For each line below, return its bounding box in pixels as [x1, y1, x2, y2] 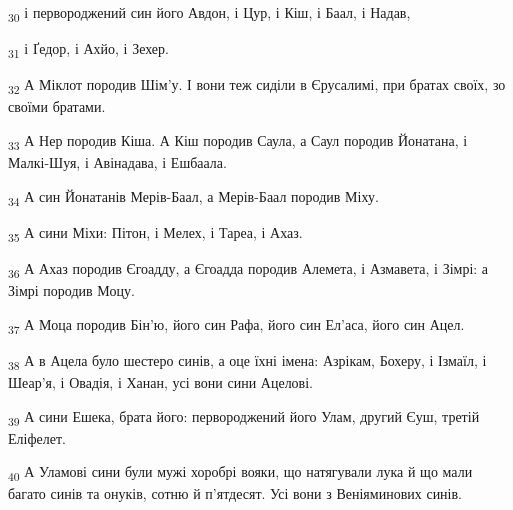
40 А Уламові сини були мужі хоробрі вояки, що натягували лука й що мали [8, 461, 473, 485]
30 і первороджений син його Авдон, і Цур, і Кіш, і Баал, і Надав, [8, 2, 411, 25]
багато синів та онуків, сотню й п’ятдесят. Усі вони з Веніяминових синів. [8, 483, 463, 504]
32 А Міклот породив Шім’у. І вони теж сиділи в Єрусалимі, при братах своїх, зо [8, 74, 506, 98]
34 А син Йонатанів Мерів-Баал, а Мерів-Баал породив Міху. [8, 185, 379, 209]
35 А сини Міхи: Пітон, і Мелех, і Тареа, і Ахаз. [8, 221, 303, 245]
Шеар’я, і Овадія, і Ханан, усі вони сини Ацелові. [8, 371, 314, 392]
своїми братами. [8, 96, 106, 117]
